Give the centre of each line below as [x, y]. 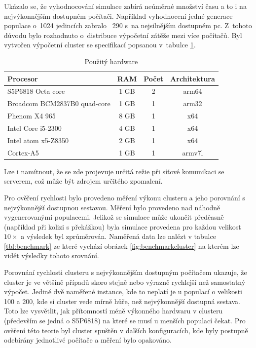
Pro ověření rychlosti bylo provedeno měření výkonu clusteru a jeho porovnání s [125, 197]
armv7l [193, 152]
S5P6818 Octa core [36, 91]
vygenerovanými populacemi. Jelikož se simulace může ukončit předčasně [114, 217]
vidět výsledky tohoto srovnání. [52, 255]
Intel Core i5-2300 [35, 128]
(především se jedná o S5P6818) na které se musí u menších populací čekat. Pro [125, 321]
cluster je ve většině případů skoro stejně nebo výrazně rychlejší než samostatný [125, 282]
